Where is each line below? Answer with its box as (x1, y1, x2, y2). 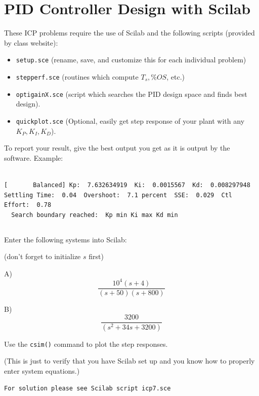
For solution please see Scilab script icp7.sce (4, 385, 171, 392)
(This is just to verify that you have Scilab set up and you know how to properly (4, 355, 255, 366)
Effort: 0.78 (4, 201, 52, 209)
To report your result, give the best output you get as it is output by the (4, 142, 230, 153)
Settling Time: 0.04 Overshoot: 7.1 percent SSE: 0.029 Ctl (4, 191, 233, 199)
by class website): (4, 37, 58, 48)
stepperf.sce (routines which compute (16, 71, 139, 82)
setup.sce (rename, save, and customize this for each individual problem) (16, 54, 246, 65)
